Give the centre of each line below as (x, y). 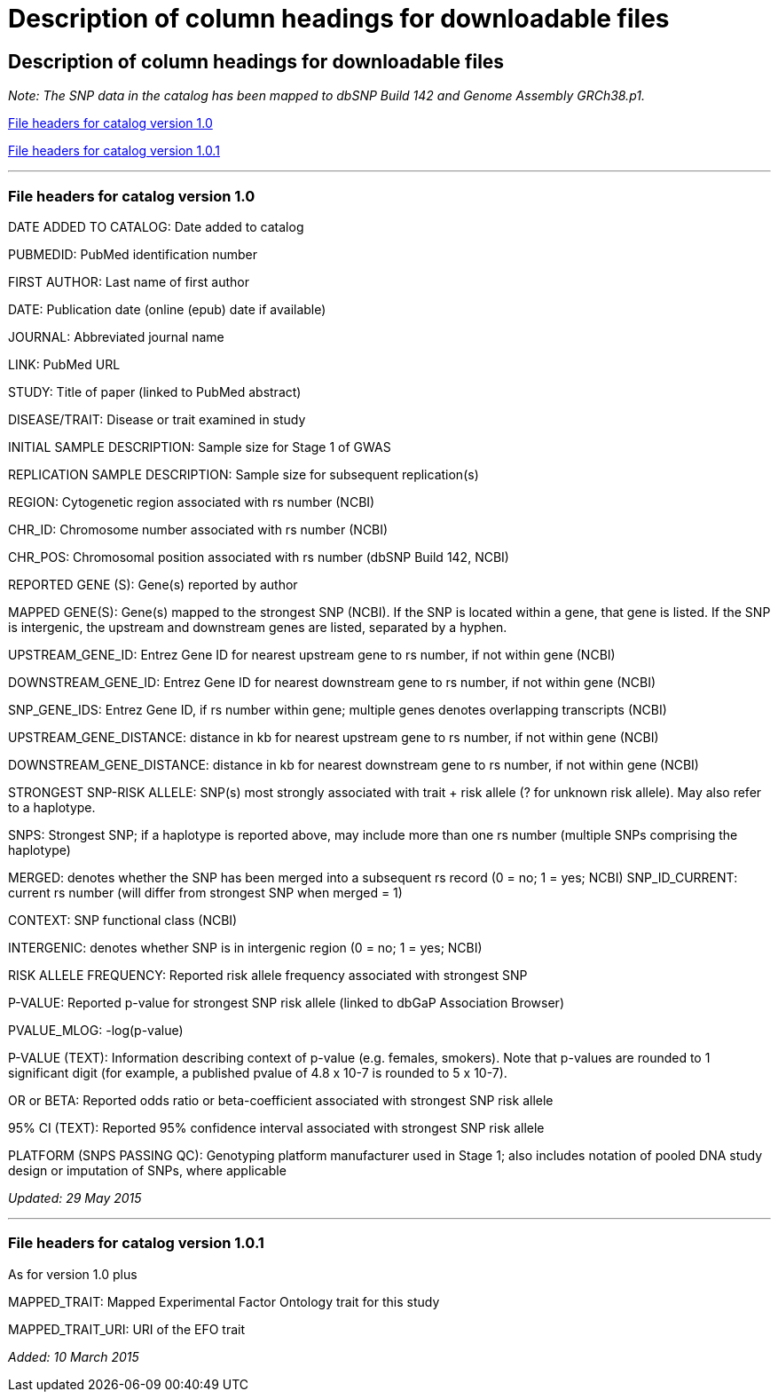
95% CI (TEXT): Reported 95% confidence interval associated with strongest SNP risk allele (276, 1127)
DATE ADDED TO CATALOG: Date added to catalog (156, 226)
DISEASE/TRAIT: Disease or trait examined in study (157, 419)
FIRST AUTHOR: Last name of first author (129, 281)
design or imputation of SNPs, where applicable (147, 1170)
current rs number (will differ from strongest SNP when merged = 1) (205, 892)
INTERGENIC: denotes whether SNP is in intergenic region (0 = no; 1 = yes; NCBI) (245, 947)
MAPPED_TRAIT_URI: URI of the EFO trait (127, 1329)
